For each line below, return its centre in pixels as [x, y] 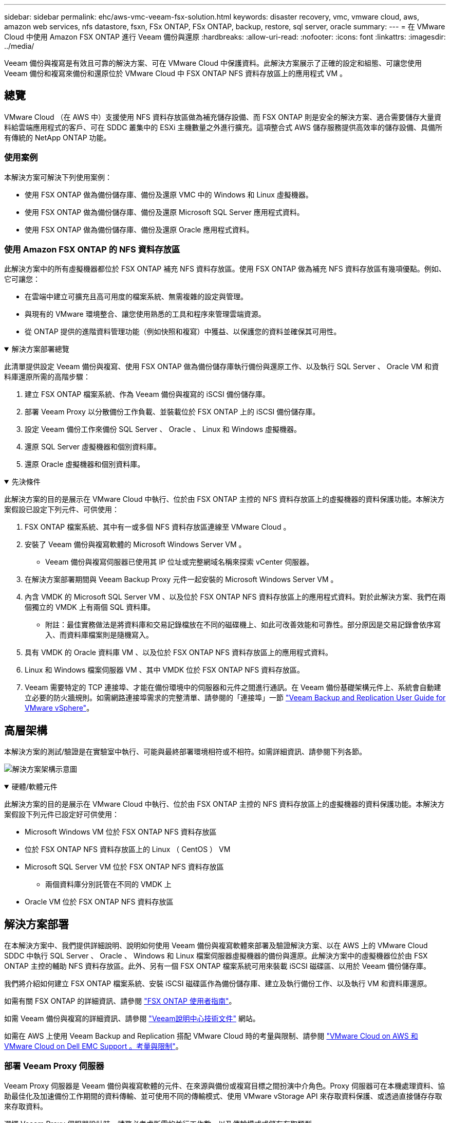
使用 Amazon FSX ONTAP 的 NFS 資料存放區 [92, 249]
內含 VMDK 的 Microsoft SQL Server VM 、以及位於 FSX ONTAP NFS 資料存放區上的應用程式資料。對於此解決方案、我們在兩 [235, 597]
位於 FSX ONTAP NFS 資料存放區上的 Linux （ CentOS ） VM [128, 849]
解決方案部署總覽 [40, 349]
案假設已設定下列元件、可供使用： [62, 510]
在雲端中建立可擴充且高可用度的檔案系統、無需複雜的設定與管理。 [136, 297]
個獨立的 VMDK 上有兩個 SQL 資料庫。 [90, 607]
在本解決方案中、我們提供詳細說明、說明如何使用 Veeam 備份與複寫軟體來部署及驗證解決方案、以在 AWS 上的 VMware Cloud [216, 946]
